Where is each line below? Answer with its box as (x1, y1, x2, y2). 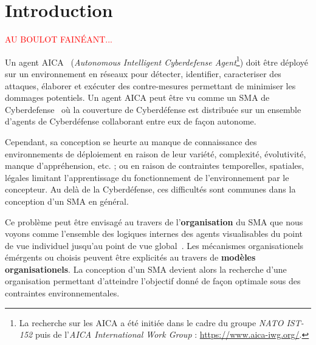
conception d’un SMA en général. (5, 194, 129, 207)
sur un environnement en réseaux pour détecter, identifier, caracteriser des (5, 67, 281, 80)
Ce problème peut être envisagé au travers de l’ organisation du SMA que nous (5, 215, 303, 228)
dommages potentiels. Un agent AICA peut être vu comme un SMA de (5, 91, 270, 104)
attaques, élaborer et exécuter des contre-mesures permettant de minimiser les (5, 79, 296, 92)
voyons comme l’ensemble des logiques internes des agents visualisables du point (5, 227, 303, 240)
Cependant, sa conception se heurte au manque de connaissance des (5, 135, 257, 148)
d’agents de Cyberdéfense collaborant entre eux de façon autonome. (5, 115, 256, 128)
